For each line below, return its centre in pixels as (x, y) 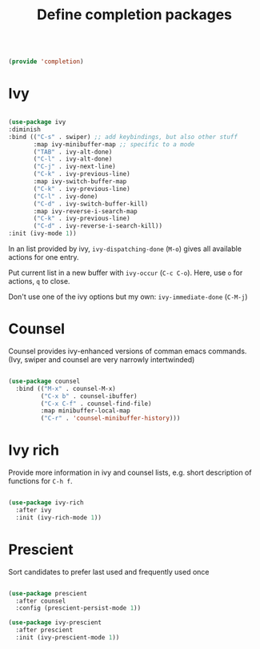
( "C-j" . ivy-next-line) (74, 167)
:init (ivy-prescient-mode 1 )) (68, 638)
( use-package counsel (44, 381)
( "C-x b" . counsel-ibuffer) (89, 396)
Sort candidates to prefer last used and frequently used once (109, 571)
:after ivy (34, 510)
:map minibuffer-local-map (85, 411)
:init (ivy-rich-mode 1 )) (59, 517)
